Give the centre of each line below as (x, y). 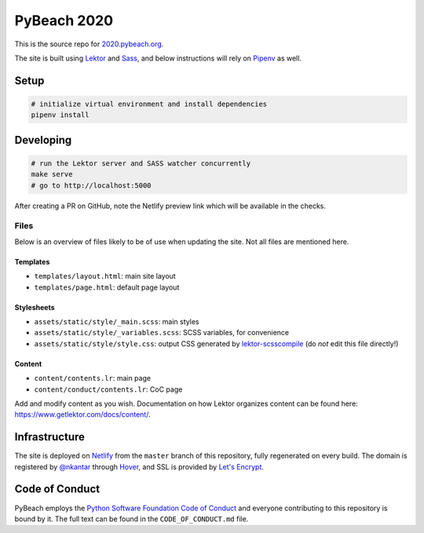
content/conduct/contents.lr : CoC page (108, 389)
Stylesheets (35, 307)
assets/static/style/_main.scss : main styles (117, 321)
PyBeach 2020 (64, 20)
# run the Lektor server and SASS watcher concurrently (141, 163)
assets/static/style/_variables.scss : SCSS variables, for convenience (162, 333)
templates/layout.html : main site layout (105, 276)
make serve (52, 174)
